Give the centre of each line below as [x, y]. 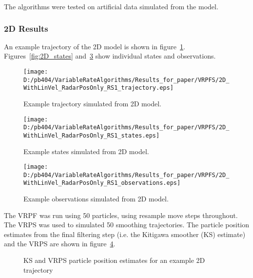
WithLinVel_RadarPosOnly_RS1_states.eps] [92, 135]
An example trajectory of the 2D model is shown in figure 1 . [95, 46]
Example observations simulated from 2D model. [96, 199]
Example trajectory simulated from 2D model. [92, 103]
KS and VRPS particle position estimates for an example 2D [114, 260]
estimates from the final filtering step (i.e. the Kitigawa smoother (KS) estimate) [125, 234]
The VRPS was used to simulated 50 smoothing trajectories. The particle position [127, 225]
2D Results [26, 28]
